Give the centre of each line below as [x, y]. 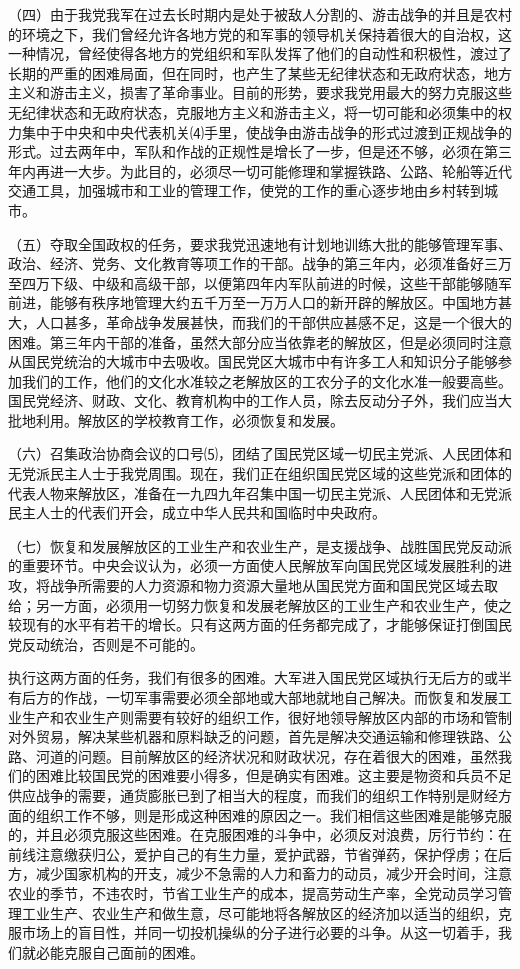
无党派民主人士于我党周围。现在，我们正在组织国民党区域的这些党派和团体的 [260, 473]
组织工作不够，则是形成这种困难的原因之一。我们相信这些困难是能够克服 [273, 814]
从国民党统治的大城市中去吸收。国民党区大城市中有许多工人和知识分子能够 [253, 361]
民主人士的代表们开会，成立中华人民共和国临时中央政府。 [197, 512]
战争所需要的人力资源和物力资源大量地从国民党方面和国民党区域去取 [273, 585]
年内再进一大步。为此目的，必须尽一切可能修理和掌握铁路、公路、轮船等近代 [260, 170]
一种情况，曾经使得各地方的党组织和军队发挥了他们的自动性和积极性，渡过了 [260, 53]
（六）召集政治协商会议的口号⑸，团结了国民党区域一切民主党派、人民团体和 [260, 453]
